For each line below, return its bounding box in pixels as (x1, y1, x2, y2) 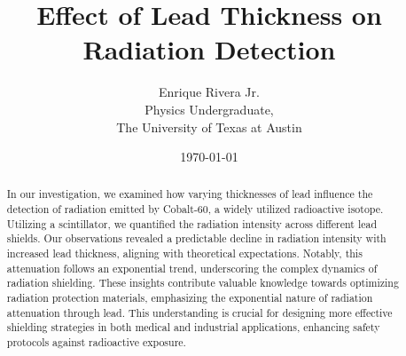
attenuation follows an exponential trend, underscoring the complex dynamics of (6, 260, 378, 275)
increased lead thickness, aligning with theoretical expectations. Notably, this (6, 246, 363, 261)
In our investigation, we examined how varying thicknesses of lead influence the (6, 186, 373, 202)
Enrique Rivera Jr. (159, 83, 260, 101)
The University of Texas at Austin (116, 117, 302, 136)
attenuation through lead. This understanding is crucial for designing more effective (6, 305, 393, 320)
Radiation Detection (82, 31, 336, 67)
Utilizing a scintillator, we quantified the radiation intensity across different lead (6, 216, 378, 231)
